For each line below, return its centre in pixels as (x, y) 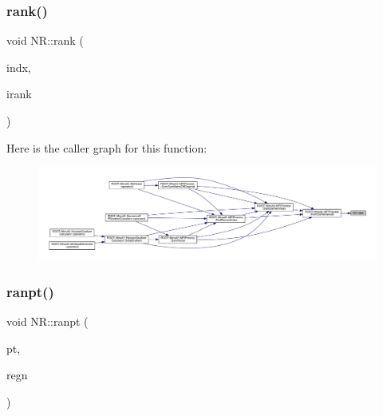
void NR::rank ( (45, 40)
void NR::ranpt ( (47, 321)
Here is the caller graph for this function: (107, 147)
